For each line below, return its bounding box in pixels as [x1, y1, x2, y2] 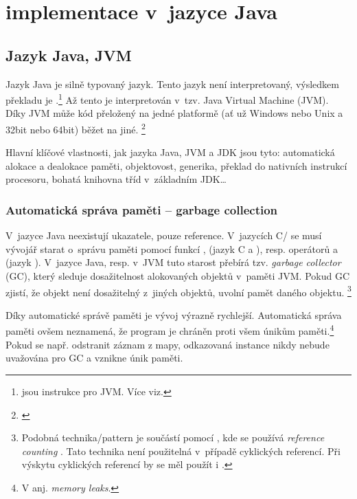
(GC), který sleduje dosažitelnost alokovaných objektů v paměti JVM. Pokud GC [5, 269, 349, 283]
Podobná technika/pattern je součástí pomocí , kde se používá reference [21, 430, 325, 445]
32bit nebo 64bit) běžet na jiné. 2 [5, 120, 146, 136]
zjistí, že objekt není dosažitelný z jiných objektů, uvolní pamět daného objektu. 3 [5, 282, 352, 299]
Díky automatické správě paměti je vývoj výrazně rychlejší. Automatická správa [5, 307, 342, 322]
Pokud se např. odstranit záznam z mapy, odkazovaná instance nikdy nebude [5, 337, 330, 351]
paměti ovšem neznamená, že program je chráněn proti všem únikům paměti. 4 [5, 322, 334, 338]
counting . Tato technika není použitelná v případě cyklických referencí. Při [21, 443, 341, 458]
